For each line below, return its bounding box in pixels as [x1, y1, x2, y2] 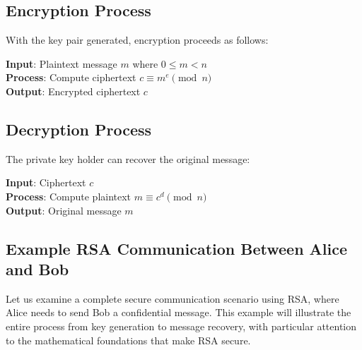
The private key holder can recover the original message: [6, 151, 250, 166]
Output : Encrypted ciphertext [6, 83, 141, 98]
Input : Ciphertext [6, 175, 86, 190]
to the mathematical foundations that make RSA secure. [6, 332, 251, 347]
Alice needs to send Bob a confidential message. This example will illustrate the [6, 305, 351, 320]
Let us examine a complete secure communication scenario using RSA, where [6, 291, 339, 306]
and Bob [6, 258, 69, 279]
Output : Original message [6, 203, 122, 217]
